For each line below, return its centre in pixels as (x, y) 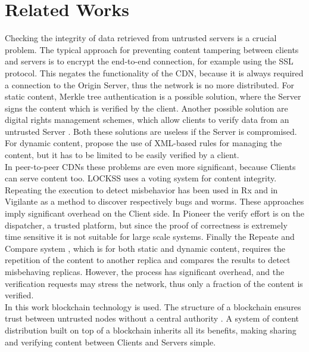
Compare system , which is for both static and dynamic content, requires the (145, 248)
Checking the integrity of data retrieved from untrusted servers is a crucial (141, 38)
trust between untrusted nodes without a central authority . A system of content (152, 318)
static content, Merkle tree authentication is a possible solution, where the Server (153, 96)
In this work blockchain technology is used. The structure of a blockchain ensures (153, 306)
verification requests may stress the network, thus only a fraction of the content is (154, 283)
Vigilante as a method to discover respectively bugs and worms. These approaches (154, 201)
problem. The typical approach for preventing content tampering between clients (152, 49)
